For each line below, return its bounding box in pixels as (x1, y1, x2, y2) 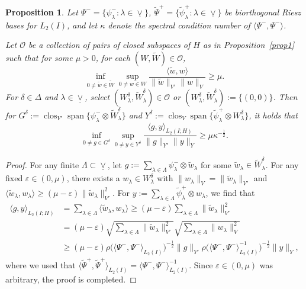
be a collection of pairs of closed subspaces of (28, 38, 191, 51)
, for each (95, 51, 130, 63)
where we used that (5, 258, 76, 271)
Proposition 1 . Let (5, 5, 78, 18)
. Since (189, 258, 213, 271)
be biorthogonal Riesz (224, 5, 301, 18)
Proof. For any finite (5, 158, 79, 171)
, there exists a (66, 172, 120, 184)
